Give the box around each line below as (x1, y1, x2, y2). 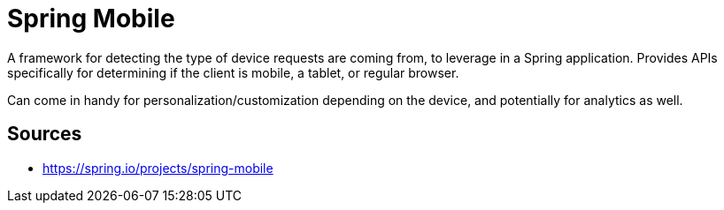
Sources (7, 123, 82, 146)
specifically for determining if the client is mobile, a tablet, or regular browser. (7, 64, 459, 80)
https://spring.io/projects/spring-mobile (42, 160, 273, 176)
